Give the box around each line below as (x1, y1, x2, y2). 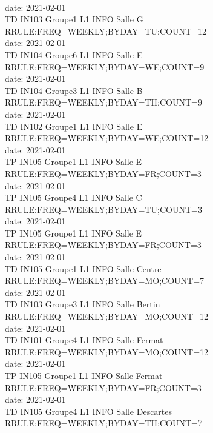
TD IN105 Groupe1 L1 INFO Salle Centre (5, 262, 162, 275)
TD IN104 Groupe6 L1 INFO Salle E (5, 48, 143, 61)
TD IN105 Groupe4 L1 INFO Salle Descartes (5, 404, 172, 417)
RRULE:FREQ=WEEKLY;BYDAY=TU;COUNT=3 (5, 203, 202, 215)
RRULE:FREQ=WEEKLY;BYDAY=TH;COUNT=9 (5, 96, 202, 109)
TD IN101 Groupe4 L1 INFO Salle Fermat (5, 334, 163, 346)
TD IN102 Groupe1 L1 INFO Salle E (5, 119, 143, 132)
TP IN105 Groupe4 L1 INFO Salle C (5, 191, 142, 204)
